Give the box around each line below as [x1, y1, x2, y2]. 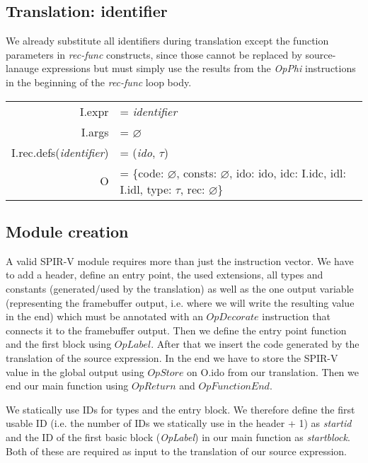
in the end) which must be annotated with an [6, 309, 203, 324]
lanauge [6, 61, 39, 76]
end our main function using [6, 378, 129, 393]
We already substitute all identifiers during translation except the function [6, 33, 329, 48]
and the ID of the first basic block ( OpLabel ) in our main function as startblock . [6, 429, 350, 444]
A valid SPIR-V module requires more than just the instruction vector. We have [6, 253, 354, 268]
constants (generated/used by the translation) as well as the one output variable [6, 281, 354, 295]
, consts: [176, 164, 217, 181]
